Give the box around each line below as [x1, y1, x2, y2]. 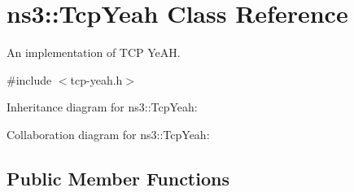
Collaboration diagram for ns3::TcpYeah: [7, 125, 210, 142]
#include [7, 71, 52, 88]
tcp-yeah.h [70, 71, 123, 88]
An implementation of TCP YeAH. [7, 44, 181, 61]
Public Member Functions [7, 165, 229, 190]
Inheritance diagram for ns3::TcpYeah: [7, 98, 198, 116]
